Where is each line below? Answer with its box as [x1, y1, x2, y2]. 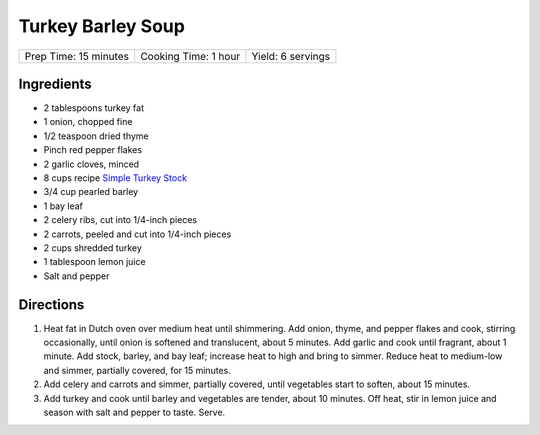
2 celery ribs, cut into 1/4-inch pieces [43, 214, 198, 226]
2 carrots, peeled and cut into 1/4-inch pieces [43, 228, 232, 240]
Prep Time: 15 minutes [24, 49, 130, 63]
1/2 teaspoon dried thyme [43, 130, 149, 142]
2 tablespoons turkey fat [43, 102, 145, 114]
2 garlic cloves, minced [43, 158, 140, 170]
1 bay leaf [43, 200, 84, 212]
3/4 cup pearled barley [43, 186, 139, 198]
